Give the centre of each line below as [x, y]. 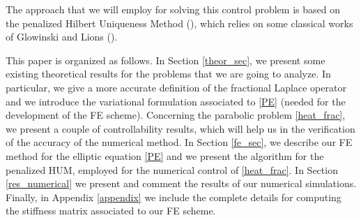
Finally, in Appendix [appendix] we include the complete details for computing [174, 197]
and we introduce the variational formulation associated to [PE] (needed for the [176, 101]
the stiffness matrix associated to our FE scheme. [111, 211]
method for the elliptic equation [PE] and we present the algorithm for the [165, 155]
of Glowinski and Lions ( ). [62, 37]
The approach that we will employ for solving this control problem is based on [173, 9]
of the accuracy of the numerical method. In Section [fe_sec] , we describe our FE [179, 142]
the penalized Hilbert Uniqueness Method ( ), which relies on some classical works [179, 23]
